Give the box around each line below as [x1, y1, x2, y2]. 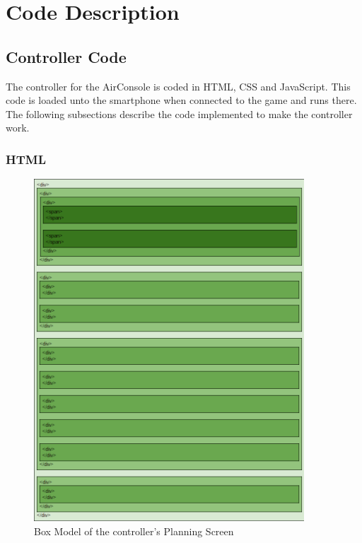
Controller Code [6, 45, 127, 67]
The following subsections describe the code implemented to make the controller [6, 106, 353, 121]
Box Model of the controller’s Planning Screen [34, 523, 234, 538]
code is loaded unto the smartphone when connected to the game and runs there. [6, 93, 357, 107]
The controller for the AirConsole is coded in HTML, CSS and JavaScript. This [6, 78, 351, 93]
